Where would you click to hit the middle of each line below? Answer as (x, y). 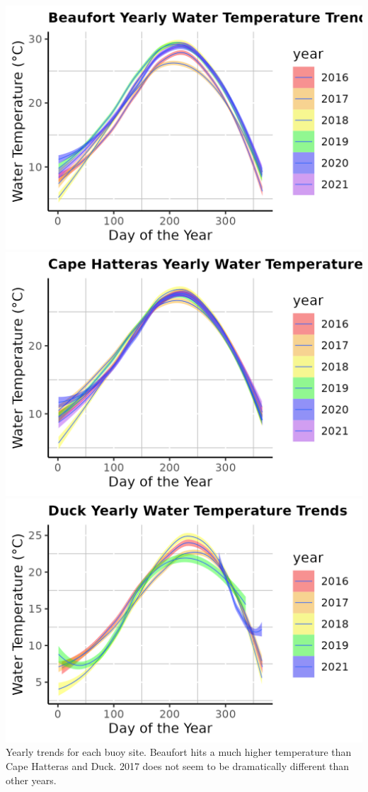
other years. (31, 780)
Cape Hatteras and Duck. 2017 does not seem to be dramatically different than (178, 766)
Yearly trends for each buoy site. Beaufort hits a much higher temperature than (179, 752)
